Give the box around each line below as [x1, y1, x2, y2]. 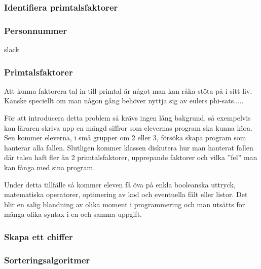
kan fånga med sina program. [4, 162, 95, 173]
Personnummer [4, 24, 67, 36]
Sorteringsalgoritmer [4, 253, 90, 266]
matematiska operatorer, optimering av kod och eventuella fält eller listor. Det [4, 189, 248, 200]
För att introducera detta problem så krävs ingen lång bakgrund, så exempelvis [4, 112, 251, 123]
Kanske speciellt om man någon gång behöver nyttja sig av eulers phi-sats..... [4, 95, 244, 106]
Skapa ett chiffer [4, 230, 73, 243]
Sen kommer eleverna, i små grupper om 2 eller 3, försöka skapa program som [4, 132, 246, 143]
